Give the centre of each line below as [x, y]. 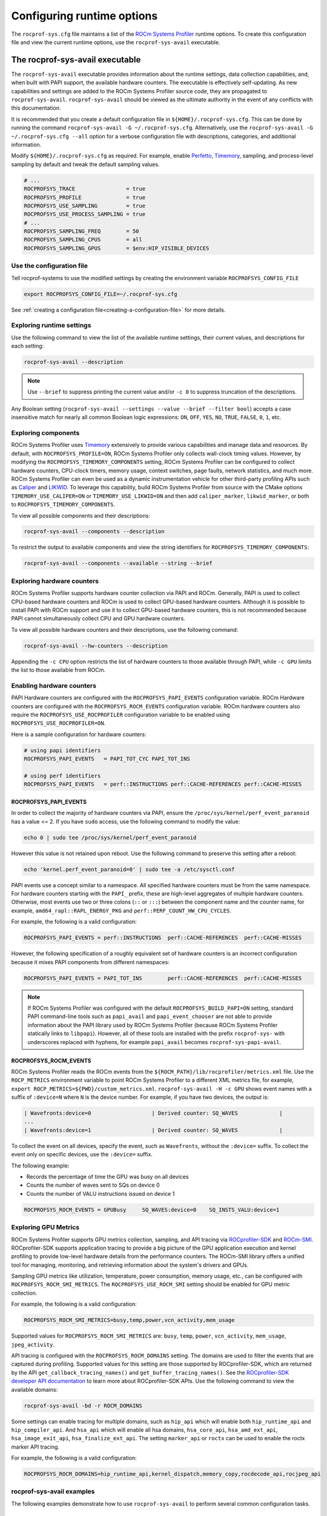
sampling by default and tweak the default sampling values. [85, 164]
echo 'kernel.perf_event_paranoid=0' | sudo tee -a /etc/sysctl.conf [129, 869]
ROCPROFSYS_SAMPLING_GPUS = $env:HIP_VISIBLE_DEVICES [117, 248]
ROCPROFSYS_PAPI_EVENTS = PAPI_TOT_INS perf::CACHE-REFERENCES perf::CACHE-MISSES [163, 978]
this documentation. [36, 108]
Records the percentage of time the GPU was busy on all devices [107, 1177]
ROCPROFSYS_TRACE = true [84, 189]
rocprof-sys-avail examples [53, 1492]
